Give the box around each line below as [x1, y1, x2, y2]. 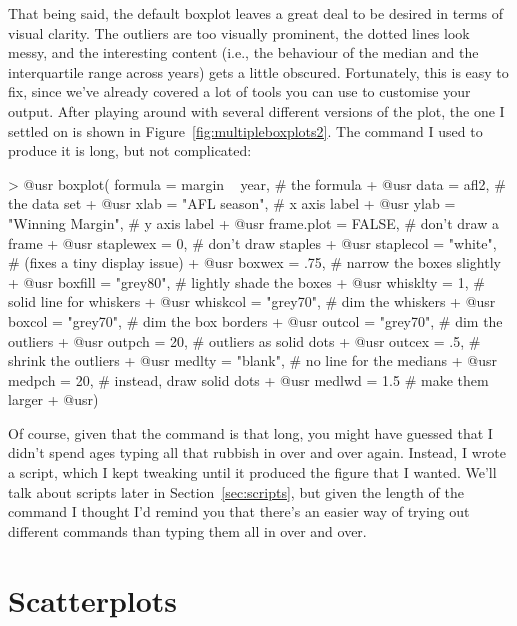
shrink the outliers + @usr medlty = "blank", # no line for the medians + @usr [8, 350, 498, 371]
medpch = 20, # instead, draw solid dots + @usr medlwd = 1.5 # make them [8, 369, 489, 390]
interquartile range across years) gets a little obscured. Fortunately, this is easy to [8, 61, 509, 82]
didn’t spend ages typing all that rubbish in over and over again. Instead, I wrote [8, 442, 506, 463]
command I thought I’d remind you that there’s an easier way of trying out [8, 501, 470, 522]
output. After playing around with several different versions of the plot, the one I [8, 100, 505, 121]
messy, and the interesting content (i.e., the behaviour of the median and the [8, 42, 479, 63]
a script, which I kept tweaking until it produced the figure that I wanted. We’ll [8, 462, 497, 483]
